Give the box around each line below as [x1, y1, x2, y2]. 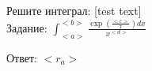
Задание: [6, 19, 47, 35]
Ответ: [6, 49, 37, 65]
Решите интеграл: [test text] [6, 2, 142, 18]
